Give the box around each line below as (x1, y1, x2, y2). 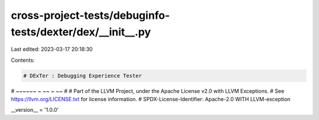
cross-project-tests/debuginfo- (11, 9, 170, 22)
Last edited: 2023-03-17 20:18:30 (11, 46, 93, 53)
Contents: (11, 56, 35, 64)
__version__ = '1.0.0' (11, 106, 59, 114)
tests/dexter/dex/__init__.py (11, 25, 151, 38)
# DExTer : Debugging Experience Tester (23, 72, 142, 79)
